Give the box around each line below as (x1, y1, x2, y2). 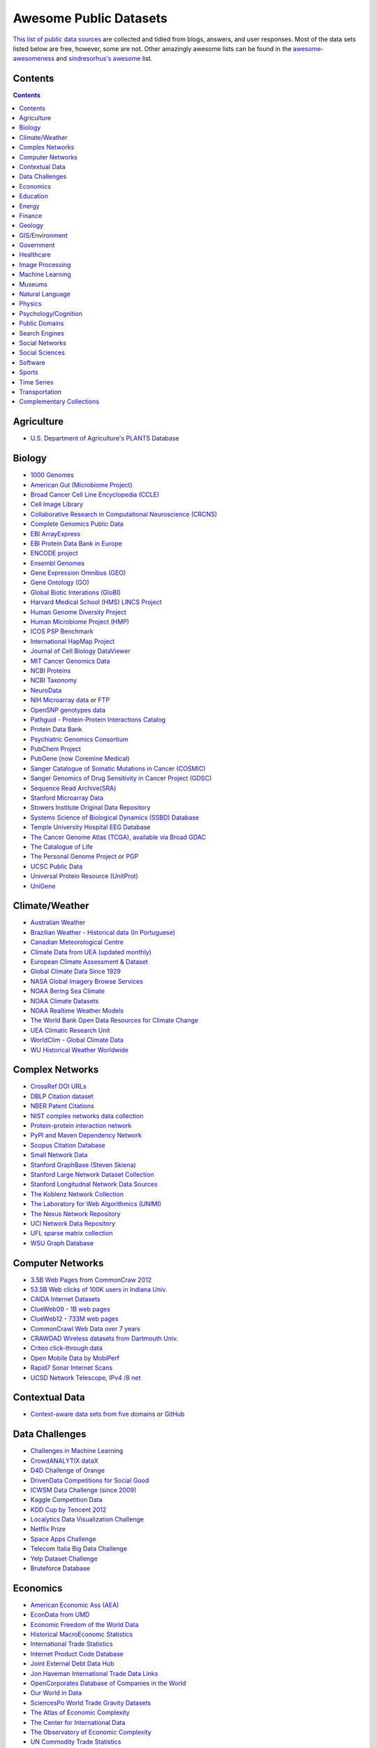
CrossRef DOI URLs (30, 1082, 87, 1091)
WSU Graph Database (30, 1238, 94, 1247)
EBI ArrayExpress (30, 529, 80, 538)
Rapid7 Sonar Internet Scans (30, 1363, 113, 1372)
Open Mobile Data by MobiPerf (30, 1354, 120, 1362)
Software (19, 358, 45, 366)
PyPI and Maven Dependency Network (30, 1131, 142, 1140)
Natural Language (19, 290, 71, 299)
